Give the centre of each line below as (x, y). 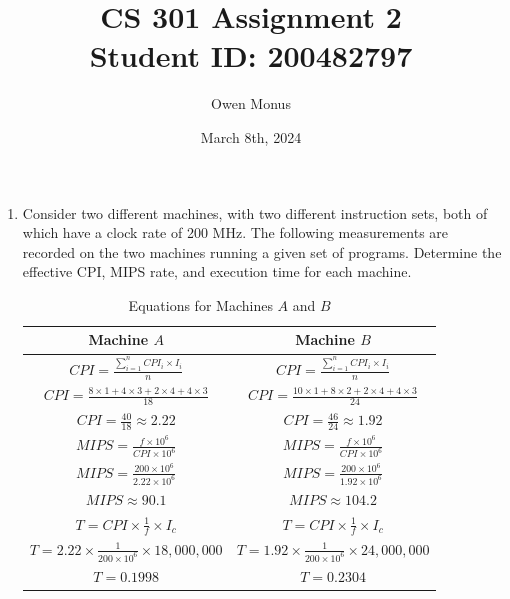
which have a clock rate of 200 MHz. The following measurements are (235, 232)
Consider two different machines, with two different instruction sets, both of (255, 212)
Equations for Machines (200, 304)
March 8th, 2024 (251, 136)
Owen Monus (251, 103)
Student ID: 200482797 (251, 55)
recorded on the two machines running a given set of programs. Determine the (262, 251)
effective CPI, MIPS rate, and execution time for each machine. (217, 271)
